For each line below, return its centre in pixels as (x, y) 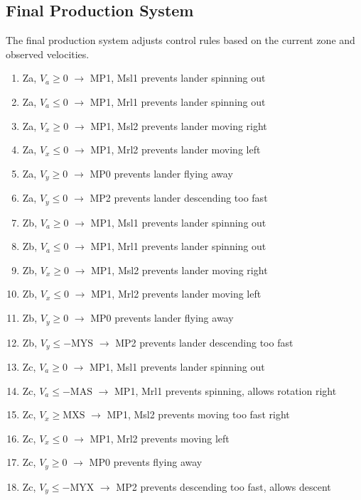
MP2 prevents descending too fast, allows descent (223, 486)
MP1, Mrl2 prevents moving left (160, 438)
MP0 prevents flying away (146, 462)
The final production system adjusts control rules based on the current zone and (180, 40)
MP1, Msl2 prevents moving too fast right (198, 414)
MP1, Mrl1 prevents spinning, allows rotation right (226, 390)
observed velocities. (48, 54)
